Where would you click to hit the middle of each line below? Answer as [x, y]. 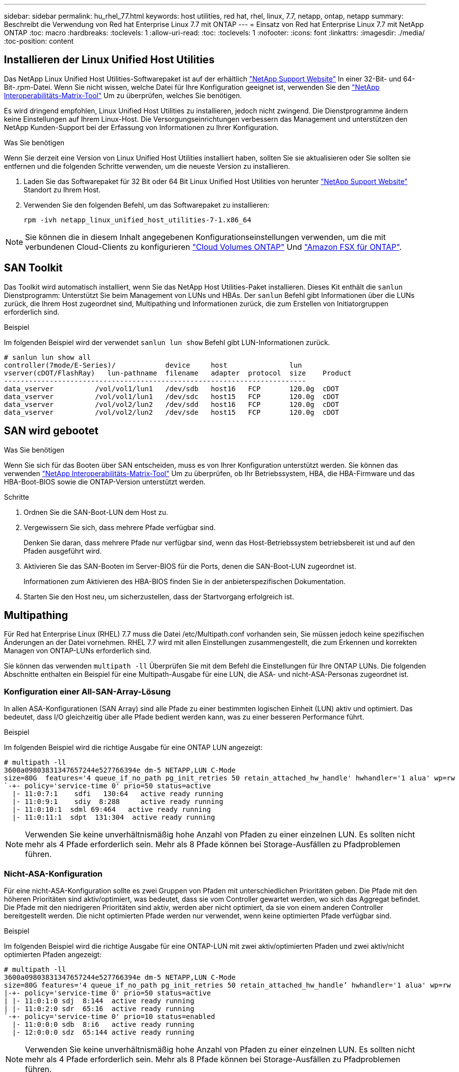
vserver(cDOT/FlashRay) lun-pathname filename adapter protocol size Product [178, 373]
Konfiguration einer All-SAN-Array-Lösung [87, 691]
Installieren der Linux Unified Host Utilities [109, 60]
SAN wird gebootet [51, 431]
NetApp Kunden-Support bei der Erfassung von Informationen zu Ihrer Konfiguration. [141, 127]
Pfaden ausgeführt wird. [63, 551]
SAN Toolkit [33, 268]
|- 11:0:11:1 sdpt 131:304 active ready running [113, 817]
